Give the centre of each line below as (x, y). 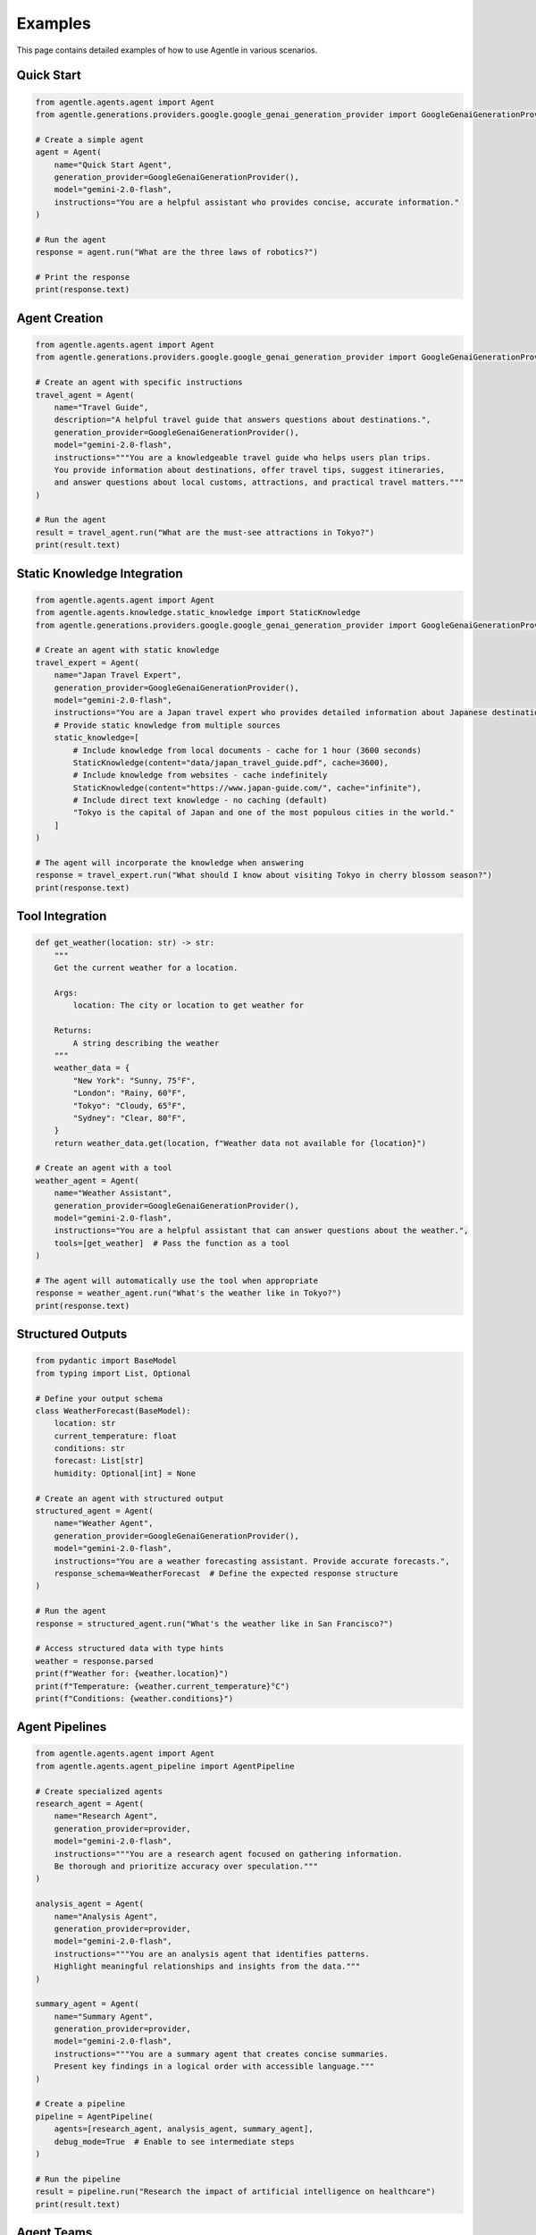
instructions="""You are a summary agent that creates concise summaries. (221, 2054)
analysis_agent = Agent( (90, 1904)
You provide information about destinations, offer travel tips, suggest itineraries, (250, 470)
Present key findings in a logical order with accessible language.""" (214, 2066)
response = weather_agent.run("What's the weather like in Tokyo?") (188, 1293)
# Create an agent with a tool (104, 1168)
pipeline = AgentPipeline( (94, 2116)
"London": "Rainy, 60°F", (130, 1093)
